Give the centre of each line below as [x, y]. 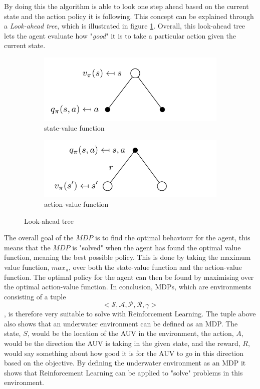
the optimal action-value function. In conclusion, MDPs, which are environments [128, 287]
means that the [27, 247]
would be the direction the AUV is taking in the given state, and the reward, [122, 343]
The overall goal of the [39, 238]
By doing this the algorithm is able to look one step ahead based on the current [126, 6]
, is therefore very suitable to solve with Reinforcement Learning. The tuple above [130, 314]
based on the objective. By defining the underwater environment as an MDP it [125, 363]
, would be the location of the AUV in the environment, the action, [131, 333]
